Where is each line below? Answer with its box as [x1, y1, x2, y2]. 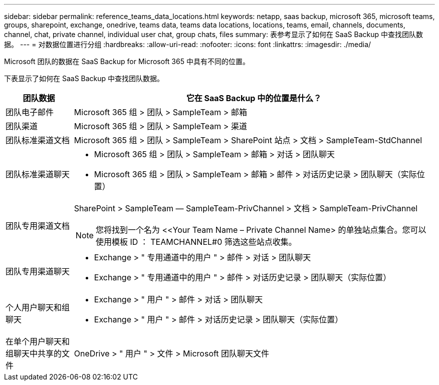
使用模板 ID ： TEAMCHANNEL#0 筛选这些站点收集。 [95, 237, 297, 247]
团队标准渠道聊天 [6, 169, 70, 179]
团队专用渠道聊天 [6, 266, 70, 276]
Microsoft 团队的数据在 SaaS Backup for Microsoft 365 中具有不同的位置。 [4, 57, 250, 66]
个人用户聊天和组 [6, 302, 70, 312]
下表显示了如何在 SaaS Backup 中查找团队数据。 [4, 74, 164, 83]
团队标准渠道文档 [6, 135, 70, 145]
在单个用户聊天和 [6, 336, 70, 346]
